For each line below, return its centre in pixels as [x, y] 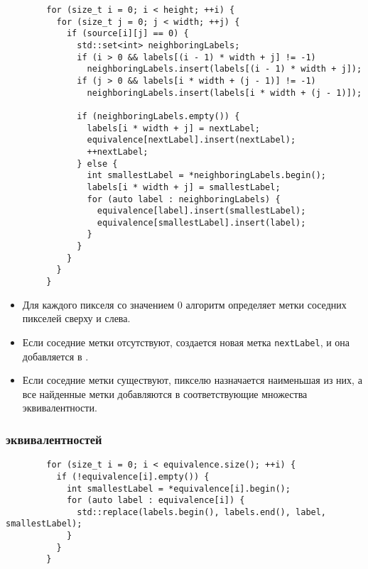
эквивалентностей [54, 439]
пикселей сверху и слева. [76, 318]
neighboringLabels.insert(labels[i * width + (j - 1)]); [224, 93]
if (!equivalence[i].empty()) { [133, 476]
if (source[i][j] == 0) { [128, 34]
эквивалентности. [60, 408]
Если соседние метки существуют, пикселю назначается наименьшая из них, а [192, 380]
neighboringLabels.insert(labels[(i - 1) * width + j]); [224, 69]
